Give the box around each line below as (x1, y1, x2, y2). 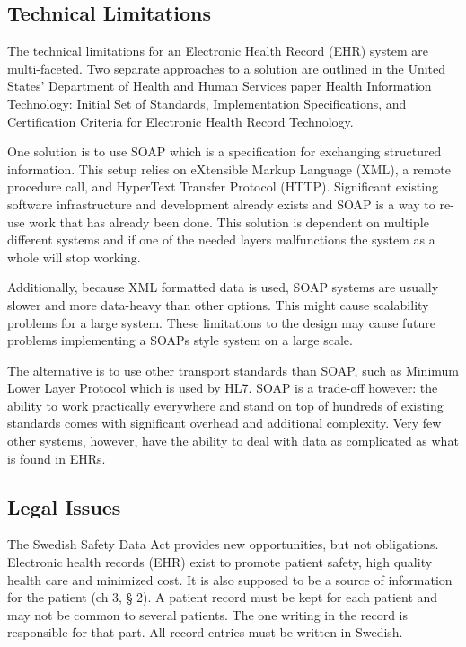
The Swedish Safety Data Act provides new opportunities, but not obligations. (7, 535, 439, 554)
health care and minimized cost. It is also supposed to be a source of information (7, 570, 453, 589)
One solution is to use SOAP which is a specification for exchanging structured (7, 142, 442, 161)
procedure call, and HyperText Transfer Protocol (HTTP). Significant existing (7, 177, 438, 196)
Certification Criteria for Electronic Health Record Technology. (7, 111, 354, 130)
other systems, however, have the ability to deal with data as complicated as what (7, 431, 459, 450)
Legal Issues (7, 492, 121, 520)
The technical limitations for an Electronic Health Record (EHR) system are (7, 41, 428, 60)
